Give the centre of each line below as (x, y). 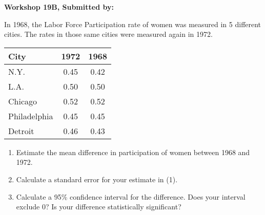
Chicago (23, 101)
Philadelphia (31, 116)
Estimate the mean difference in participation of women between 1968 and (133, 152)
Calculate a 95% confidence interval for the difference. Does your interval (131, 196)
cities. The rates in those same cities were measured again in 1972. (108, 34)
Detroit (21, 131)
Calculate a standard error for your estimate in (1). (97, 179)
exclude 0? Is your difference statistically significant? (99, 207)
